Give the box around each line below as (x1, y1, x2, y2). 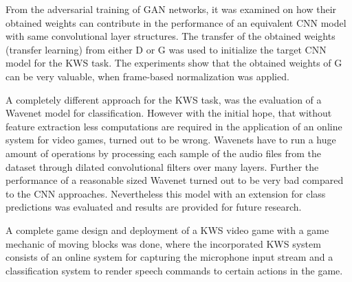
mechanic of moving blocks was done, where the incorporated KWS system (5, 236, 321, 250)
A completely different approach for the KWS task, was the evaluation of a (5, 92, 322, 106)
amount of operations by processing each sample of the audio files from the (5, 145, 321, 160)
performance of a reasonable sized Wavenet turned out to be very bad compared (5, 173, 344, 187)
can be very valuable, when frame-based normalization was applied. (5, 69, 289, 83)
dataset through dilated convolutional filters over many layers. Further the (5, 159, 319, 174)
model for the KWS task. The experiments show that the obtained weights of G (5, 56, 342, 70)
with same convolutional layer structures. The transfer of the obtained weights (5, 29, 335, 43)
